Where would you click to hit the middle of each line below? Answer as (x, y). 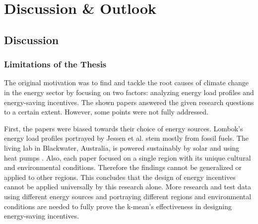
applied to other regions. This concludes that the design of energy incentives (120, 177)
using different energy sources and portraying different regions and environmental (128, 196)
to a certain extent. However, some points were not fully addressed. (106, 112)
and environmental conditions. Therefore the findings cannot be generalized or (123, 167)
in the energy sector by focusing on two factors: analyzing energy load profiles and (129, 92)
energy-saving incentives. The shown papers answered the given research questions (129, 102)
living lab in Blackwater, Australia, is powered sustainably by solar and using (122, 147)
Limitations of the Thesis (55, 64)
